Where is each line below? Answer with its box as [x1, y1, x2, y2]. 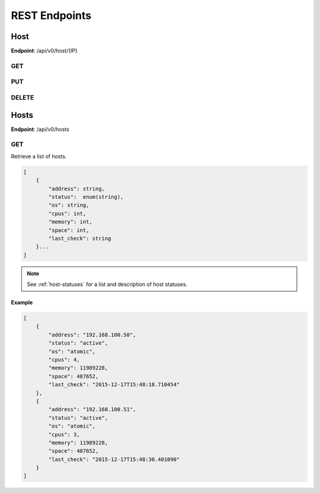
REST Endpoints [11, 9, 92, 22]
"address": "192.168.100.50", [48, 331, 136, 338]
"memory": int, [48, 218, 93, 225]
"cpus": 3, [48, 431, 80, 438]
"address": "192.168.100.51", [48, 406, 136, 413]
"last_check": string [48, 235, 111, 241]
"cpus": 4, [48, 357, 80, 363]
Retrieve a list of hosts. [11, 152, 67, 160]
